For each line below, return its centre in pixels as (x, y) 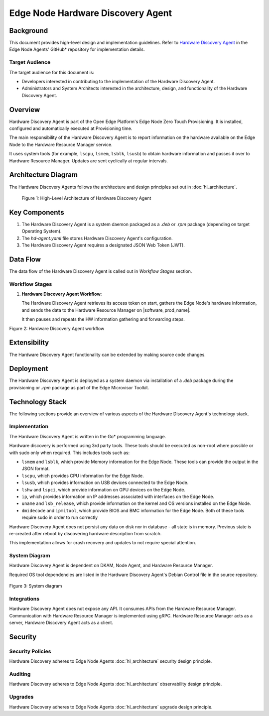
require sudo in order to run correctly (60, 517)
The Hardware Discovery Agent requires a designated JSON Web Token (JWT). (103, 245)
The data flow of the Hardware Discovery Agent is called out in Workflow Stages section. (101, 271)
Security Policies (30, 651)
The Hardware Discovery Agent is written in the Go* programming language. (88, 436)
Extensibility (29, 343)
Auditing (20, 674)
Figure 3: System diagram (36, 586)
